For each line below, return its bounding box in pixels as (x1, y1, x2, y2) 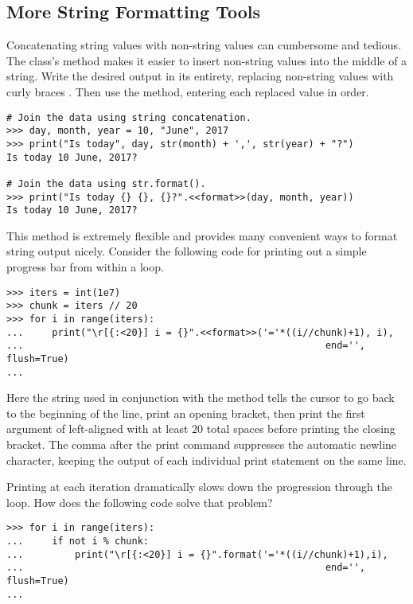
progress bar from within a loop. (6, 259, 164, 275)
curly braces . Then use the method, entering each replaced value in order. (6, 83, 369, 99)
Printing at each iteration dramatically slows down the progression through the (6, 478, 392, 495)
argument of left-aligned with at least (6, 420, 189, 437)
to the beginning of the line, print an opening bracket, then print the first (6, 404, 365, 421)
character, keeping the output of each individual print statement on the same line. (6, 451, 407, 468)
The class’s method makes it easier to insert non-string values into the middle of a (6, 52, 407, 68)
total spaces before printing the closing (206, 420, 395, 437)
